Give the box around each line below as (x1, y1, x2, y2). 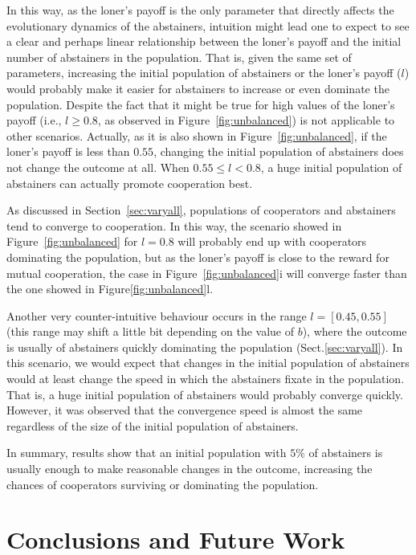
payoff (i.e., (6, 112, 62, 129)
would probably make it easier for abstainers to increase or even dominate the (6, 80, 389, 96)
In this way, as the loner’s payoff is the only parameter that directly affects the (6, 2, 394, 18)
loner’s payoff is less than (6, 143, 130, 160)
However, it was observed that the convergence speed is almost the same (6, 402, 363, 418)
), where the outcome (302, 323, 407, 340)
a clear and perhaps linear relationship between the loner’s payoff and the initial (6, 33, 402, 50)
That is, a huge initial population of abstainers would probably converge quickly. (6, 386, 403, 402)
